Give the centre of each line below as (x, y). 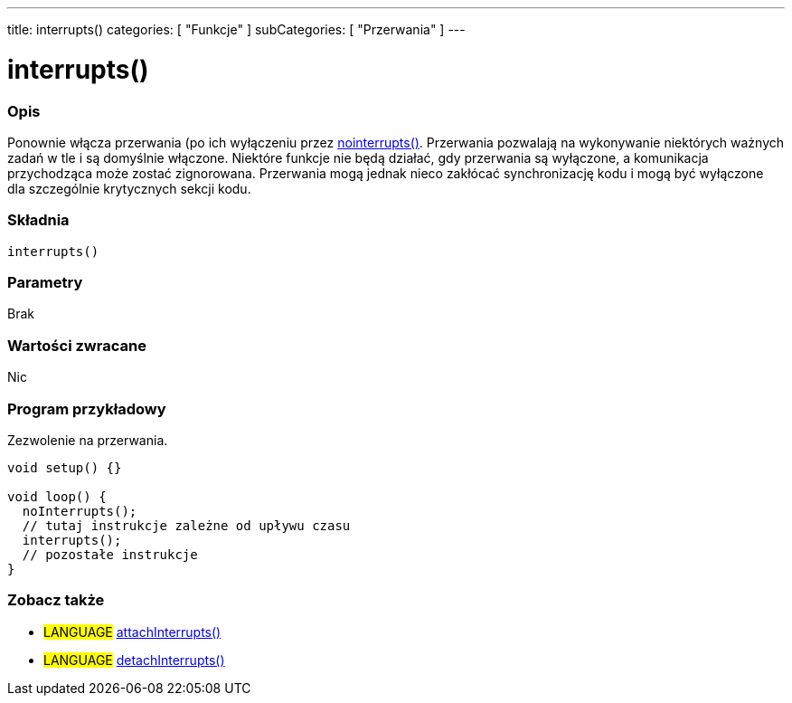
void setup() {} (65, 467)
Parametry (45, 282)
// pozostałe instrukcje (110, 554)
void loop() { (57, 496)
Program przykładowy (87, 408)
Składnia (38, 220)
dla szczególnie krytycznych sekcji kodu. (129, 188)
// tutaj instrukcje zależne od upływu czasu (186, 525)
